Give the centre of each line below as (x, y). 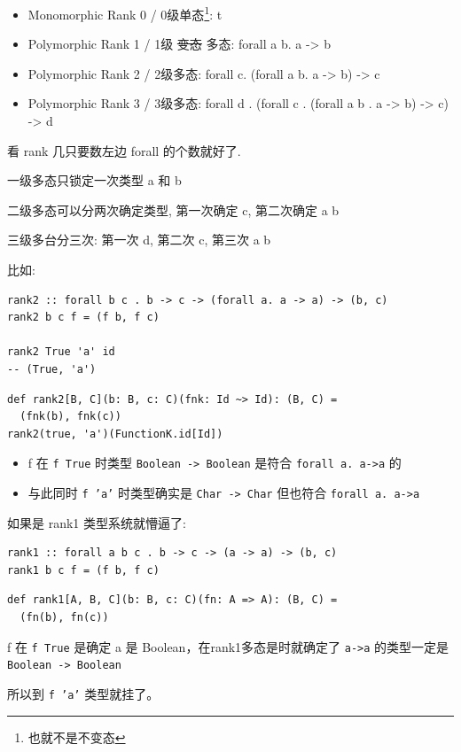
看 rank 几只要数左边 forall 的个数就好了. (124, 150)
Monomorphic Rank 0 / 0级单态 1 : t (125, 13)
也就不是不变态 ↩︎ (77, 736)
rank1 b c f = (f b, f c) (83, 570)
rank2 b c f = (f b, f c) (83, 318)
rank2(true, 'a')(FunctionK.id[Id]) (115, 434)
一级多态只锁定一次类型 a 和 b (94, 180)
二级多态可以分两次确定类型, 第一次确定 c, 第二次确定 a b (173, 209)
